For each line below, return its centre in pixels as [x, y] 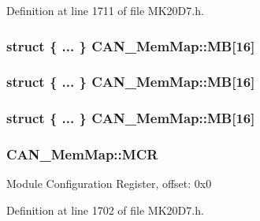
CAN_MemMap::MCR [82, 154]
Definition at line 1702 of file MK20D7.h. [105, 210]
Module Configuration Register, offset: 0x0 [109, 184]
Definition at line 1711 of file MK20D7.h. [105, 10]
